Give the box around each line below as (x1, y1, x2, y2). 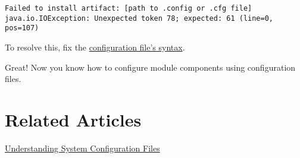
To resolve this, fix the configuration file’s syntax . (5, 40, 185, 53)
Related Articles (5, 107, 142, 131)
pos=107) (5, 24, 39, 33)
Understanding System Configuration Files (5, 141, 160, 154)
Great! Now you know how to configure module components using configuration (5, 61, 296, 73)
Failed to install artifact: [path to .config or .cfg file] (5, 4, 252, 12)
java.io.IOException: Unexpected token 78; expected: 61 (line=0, (5, 14, 274, 23)
